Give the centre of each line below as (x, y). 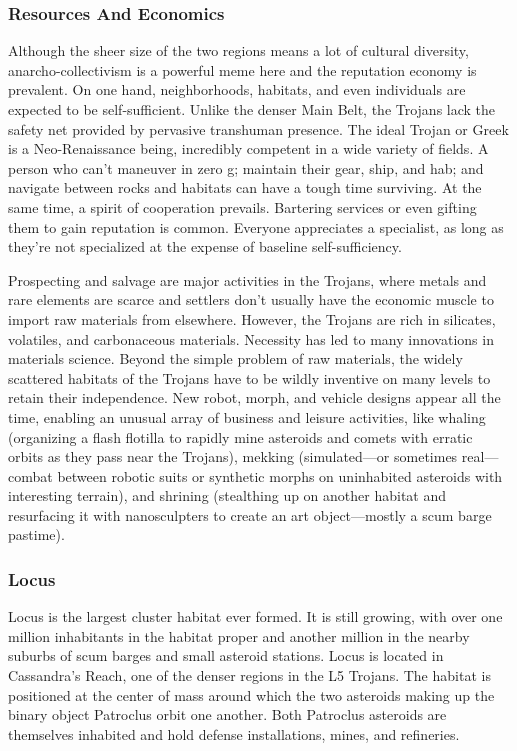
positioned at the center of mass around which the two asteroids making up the (251, 694)
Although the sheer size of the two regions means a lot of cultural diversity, (238, 50)
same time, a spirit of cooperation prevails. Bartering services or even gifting (242, 206)
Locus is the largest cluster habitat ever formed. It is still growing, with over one (255, 616)
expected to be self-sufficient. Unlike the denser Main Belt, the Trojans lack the (252, 109)
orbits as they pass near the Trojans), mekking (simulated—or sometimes (233, 456)
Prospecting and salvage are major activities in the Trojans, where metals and (247, 279)
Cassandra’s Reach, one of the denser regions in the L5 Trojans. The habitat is (249, 675)
